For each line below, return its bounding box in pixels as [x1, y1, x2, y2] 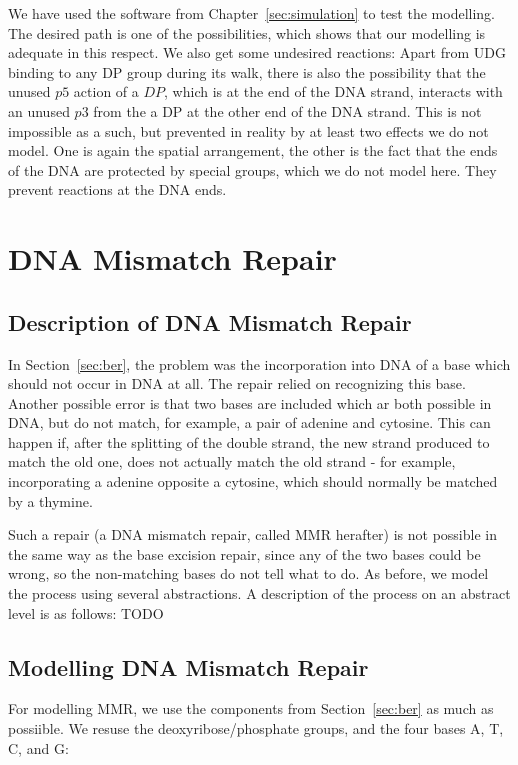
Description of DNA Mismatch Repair [8, 306, 412, 337]
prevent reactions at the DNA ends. [8, 179, 227, 200]
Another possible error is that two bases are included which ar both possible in [8, 392, 492, 413]
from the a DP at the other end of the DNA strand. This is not [93, 100, 482, 121]
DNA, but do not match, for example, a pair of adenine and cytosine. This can [8, 412, 491, 433]
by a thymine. [8, 490, 93, 511]
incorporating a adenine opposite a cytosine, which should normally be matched [8, 471, 498, 492]
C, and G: [8, 737, 69, 758]
